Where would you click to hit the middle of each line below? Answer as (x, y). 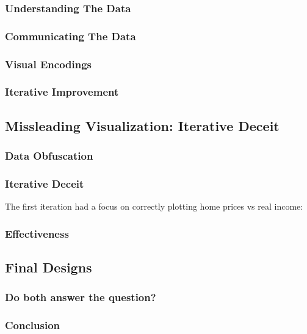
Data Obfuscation (49, 156)
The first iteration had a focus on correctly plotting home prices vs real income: (154, 206)
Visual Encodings (49, 64)
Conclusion (32, 325)
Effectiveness (37, 233)
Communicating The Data (70, 36)
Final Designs (49, 267)
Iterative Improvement (62, 92)
